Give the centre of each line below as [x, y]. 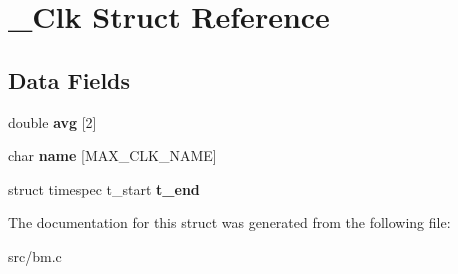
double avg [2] [52, 121]
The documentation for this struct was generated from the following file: [229, 222]
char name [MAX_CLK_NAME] [112, 155]
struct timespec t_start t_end [104, 188]
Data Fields [69, 79]
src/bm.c [35, 255]
